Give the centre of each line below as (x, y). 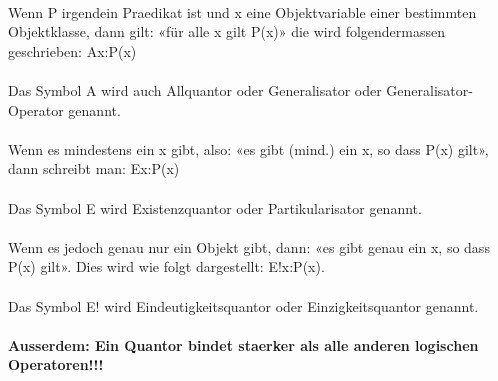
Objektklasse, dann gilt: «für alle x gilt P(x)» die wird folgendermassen (227, 31)
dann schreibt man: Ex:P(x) (94, 168)
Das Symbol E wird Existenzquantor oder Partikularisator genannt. (215, 207)
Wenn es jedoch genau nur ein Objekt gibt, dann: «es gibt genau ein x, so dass (249, 246)
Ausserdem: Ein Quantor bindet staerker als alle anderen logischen (243, 344)
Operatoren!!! (56, 364)
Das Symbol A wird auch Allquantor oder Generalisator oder (195, 89)
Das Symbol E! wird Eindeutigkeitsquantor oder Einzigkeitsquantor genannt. (243, 305)
